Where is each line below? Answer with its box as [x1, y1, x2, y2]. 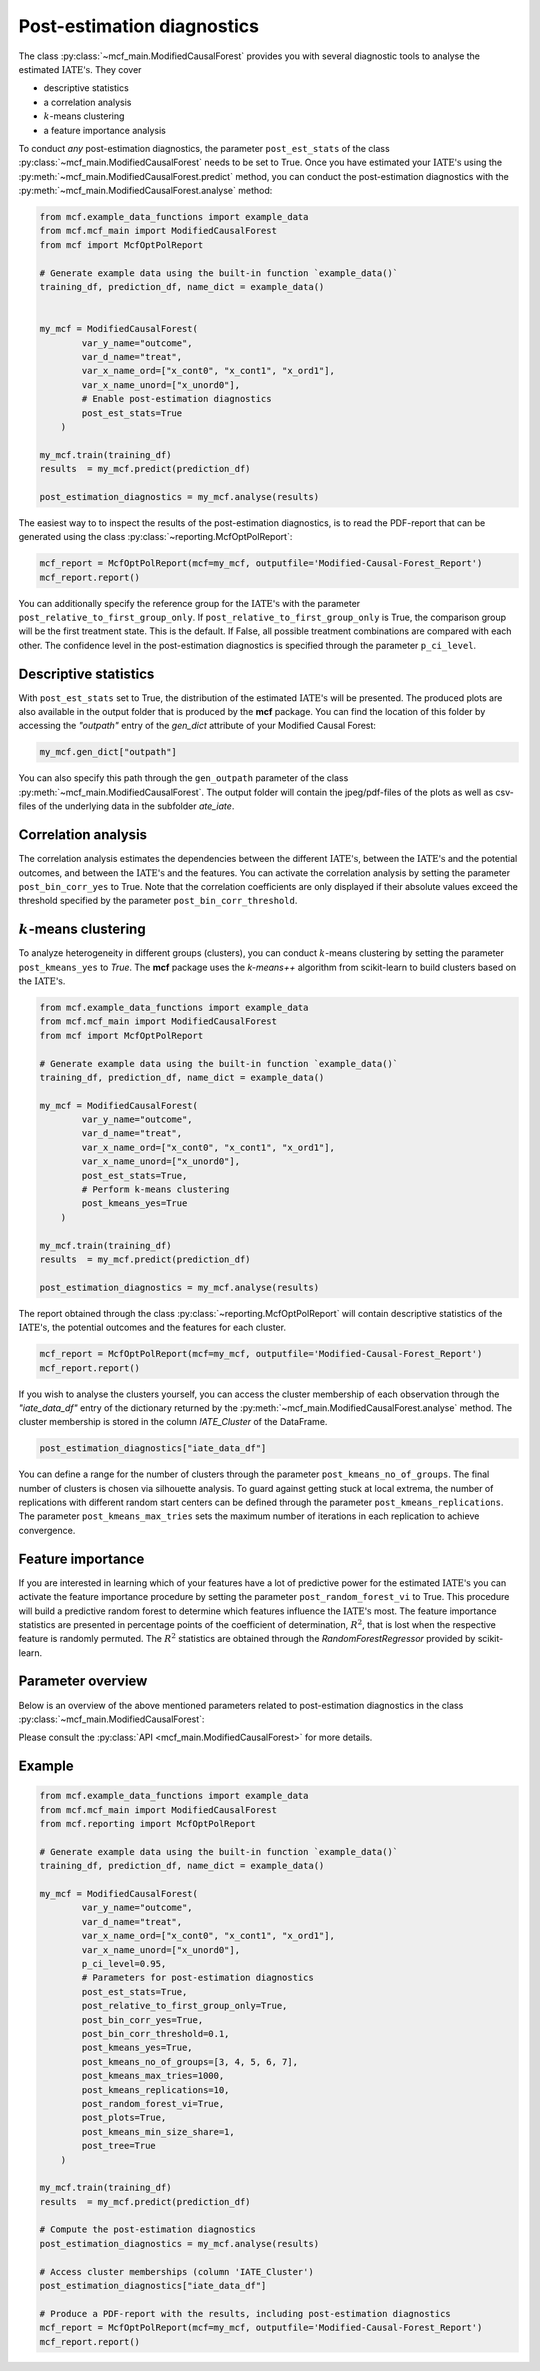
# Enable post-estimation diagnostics [81, 393, 272, 405]
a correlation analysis [43, 96, 132, 108]
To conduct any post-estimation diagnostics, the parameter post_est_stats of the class [18, 142, 390, 154]
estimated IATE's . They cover [18, 63, 142, 75]
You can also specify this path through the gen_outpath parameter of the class [18, 772, 349, 784]
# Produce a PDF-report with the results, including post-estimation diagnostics [39, 2308, 452, 2319]
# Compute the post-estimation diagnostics [39, 2224, 257, 2235]
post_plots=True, [81, 2112, 167, 2124]
